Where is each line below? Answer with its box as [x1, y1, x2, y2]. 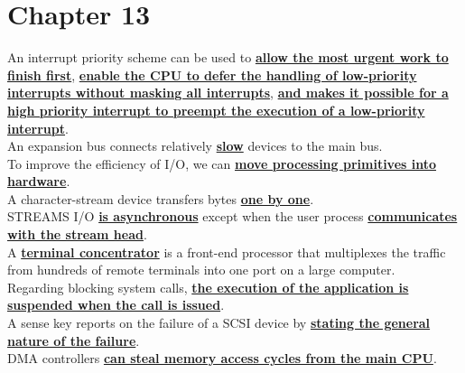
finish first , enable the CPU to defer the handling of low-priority [7, 65, 417, 84]
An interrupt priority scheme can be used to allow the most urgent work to [7, 48, 449, 67]
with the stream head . [7, 225, 147, 244]
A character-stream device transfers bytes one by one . [7, 189, 314, 208]
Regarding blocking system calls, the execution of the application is [7, 277, 409, 296]
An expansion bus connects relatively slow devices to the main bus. [7, 136, 383, 155]
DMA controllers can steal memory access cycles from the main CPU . [7, 349, 437, 368]
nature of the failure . [7, 331, 140, 350]
